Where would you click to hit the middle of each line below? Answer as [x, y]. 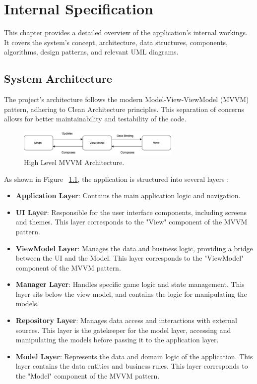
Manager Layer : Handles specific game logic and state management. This [130, 284]
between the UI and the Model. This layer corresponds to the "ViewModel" [130, 258]
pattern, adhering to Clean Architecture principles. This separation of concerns [124, 109]
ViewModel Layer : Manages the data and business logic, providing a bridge [134, 248]
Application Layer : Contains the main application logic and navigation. [128, 195]
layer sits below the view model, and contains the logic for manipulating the [131, 294]
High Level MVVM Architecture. [74, 162]
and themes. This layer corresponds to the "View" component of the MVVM [131, 222]
